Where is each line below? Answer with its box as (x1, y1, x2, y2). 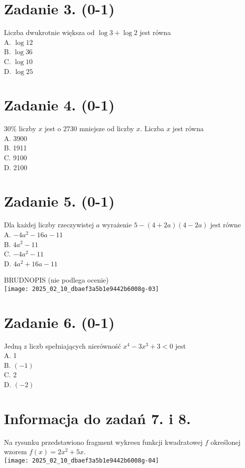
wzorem (4, 446, 27, 457)
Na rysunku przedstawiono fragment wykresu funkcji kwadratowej (4, 436, 203, 447)
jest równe (210, 219, 241, 230)
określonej (210, 436, 241, 447)
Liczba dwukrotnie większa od (4, 27, 95, 37)
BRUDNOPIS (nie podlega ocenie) (4, 275, 109, 285)
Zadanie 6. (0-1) (4, 312, 115, 332)
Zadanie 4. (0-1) (4, 95, 115, 115)
